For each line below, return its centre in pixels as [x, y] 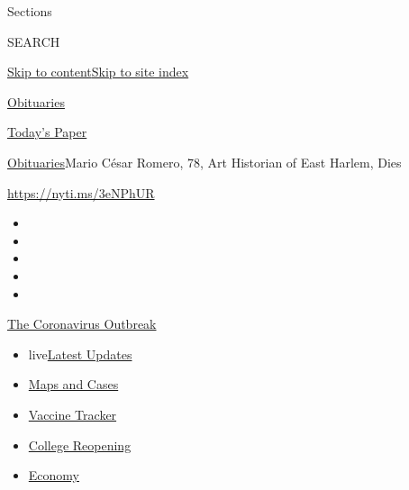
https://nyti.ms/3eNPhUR [81, 192]
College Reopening [80, 445]
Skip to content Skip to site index [98, 72]
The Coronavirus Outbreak [82, 324]
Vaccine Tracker [73, 414]
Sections [30, 11]
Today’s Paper [47, 132]
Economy [54, 475]
